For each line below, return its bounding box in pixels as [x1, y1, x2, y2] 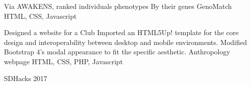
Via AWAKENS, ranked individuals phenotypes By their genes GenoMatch [4, 1, 232, 11]
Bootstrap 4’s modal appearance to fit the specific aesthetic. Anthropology [4, 46, 230, 57]
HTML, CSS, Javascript [4, 10, 77, 21]
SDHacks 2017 [4, 73, 48, 83]
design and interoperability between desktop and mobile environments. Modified [4, 37, 247, 47]
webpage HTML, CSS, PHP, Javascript [4, 56, 123, 66]
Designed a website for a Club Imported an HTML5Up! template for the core [4, 27, 239, 38]
